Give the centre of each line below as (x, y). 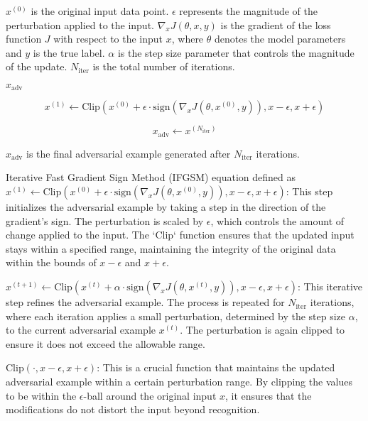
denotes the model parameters (280, 39)
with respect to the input (108, 39)
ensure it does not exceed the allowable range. (105, 343)
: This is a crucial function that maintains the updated (216, 367)
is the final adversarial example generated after (128, 153)
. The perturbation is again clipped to (263, 330)
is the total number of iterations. (164, 66)
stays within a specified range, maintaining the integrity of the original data (171, 248)
